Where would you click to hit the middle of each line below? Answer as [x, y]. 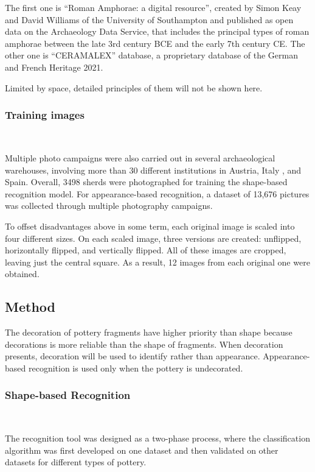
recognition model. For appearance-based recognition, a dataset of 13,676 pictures [157, 193]
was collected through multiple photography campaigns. [109, 206]
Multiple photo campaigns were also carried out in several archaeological [140, 157]
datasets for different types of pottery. [76, 462]
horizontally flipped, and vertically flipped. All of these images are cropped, [146, 250]
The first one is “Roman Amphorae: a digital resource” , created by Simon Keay [153, 7]
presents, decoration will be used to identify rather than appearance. [133, 356]
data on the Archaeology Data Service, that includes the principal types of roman [157, 31]
